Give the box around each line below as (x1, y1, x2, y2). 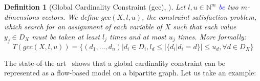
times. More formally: (178, 31, 247, 42)
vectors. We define (41, 11, 99, 22)
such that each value (173, 21, 236, 32)
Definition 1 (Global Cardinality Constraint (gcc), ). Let (4, 2, 186, 12)
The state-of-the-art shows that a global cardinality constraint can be (4, 57, 226, 68)
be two (219, 2, 239, 12)
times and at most (110, 31, 166, 42)
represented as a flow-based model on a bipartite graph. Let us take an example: (4, 67, 256, 78)
